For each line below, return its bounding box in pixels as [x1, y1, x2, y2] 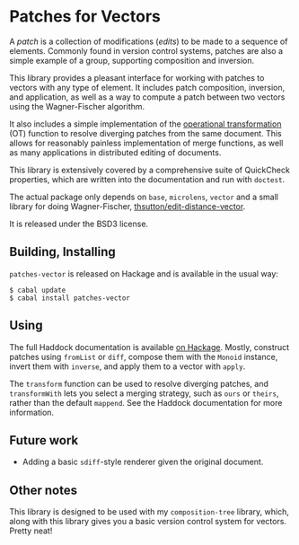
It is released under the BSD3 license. [9, 218, 149, 229]
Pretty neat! [9, 525, 53, 536]
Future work [9, 433, 79, 448]
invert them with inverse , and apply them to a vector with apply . [9, 361, 246, 372]
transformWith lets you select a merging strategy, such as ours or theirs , [9, 388, 279, 399]
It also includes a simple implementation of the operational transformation [9, 119, 282, 129]
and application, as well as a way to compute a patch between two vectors [9, 92, 286, 102]
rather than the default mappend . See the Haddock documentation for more [9, 397, 283, 408]
